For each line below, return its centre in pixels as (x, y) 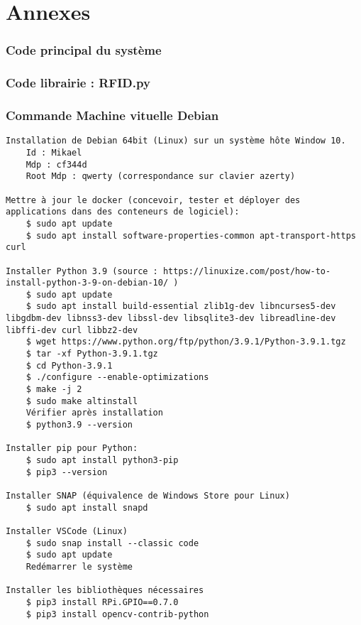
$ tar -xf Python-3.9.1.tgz (92, 354)
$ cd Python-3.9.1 (69, 365)
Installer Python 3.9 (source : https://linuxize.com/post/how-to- (168, 271)
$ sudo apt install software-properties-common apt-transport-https (191, 235)
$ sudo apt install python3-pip (102, 460)
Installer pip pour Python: (72, 449)
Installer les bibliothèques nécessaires (105, 591)
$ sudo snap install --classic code (112, 543)
